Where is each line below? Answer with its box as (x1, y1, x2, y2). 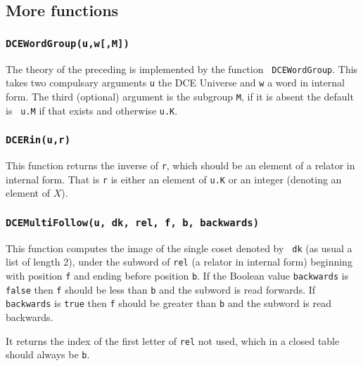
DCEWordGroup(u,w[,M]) (6, 37, 129, 49)
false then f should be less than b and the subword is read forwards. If (6, 282, 316, 296)
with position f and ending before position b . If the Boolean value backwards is (6, 268, 349, 282)
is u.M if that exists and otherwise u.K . (6, 103, 178, 117)
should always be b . (6, 347, 90, 362)
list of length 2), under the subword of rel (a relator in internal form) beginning (6, 254, 352, 269)
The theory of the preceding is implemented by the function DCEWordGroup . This (6, 61, 358, 76)
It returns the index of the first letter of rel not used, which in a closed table (6, 333, 340, 348)
